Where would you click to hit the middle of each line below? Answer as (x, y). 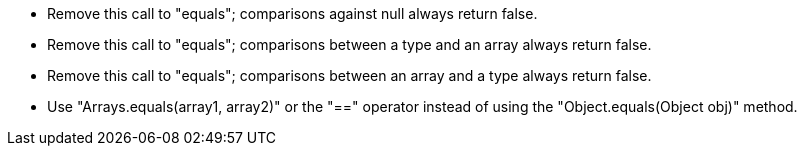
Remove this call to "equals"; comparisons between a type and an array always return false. (349, 44)
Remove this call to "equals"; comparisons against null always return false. (292, 13)
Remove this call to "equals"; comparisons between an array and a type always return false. (349, 75)
